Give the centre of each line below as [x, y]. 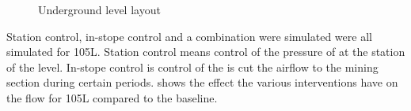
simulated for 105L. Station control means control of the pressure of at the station [206, 52]
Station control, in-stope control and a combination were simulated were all [189, 36]
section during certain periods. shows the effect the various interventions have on [202, 82]
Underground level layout [99, 9]
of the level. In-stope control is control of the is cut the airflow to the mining [192, 67]
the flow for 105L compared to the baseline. [112, 97]
